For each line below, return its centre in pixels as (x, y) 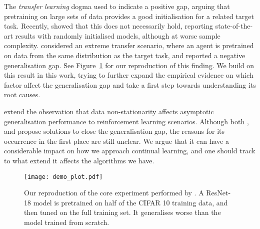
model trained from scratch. (67, 222)
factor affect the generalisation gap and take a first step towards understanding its (130, 84)
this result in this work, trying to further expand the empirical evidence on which (129, 75)
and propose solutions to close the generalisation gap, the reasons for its (114, 131)
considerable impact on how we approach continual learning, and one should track (130, 151)
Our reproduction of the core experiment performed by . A (114, 193)
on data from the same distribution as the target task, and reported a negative (125, 55)
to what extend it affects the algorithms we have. (79, 160)
